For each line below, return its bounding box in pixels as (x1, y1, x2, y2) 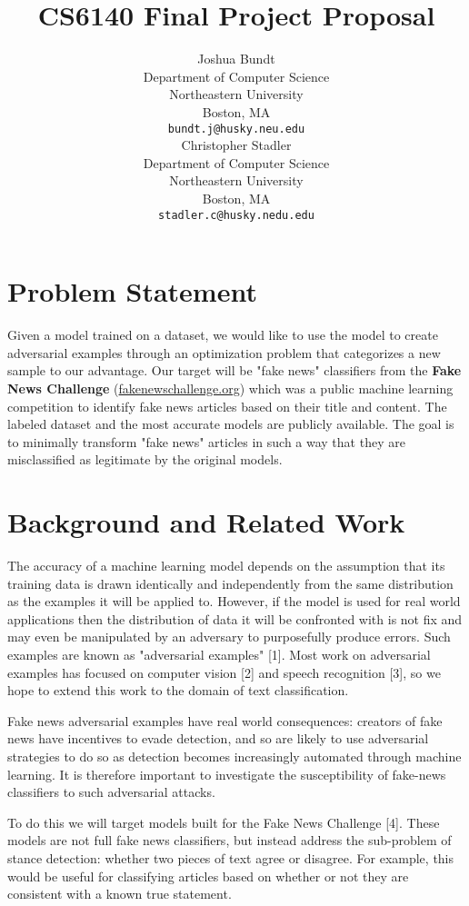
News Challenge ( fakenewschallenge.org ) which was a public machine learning (7, 378, 454, 397)
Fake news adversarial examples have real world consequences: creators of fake (7, 711, 443, 730)
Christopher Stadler (181, 135, 292, 154)
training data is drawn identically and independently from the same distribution (7, 573, 454, 592)
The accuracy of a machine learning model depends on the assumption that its (7, 556, 445, 574)
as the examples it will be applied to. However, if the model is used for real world (7, 592, 461, 611)
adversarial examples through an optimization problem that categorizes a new (7, 343, 441, 362)
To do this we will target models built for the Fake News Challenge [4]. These (7, 812, 440, 831)
